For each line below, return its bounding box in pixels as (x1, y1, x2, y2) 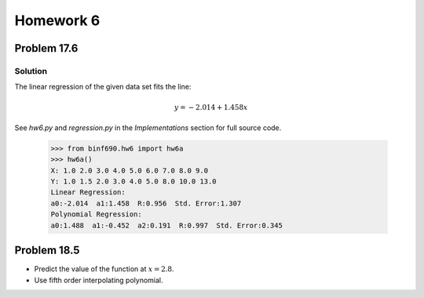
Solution (14, 65, 48, 76)
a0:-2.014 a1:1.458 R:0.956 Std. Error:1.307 (50, 198, 242, 208)
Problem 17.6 (14, 42, 79, 55)
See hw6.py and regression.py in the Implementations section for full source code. (14, 122, 282, 133)
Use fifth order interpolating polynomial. (34, 275, 163, 285)
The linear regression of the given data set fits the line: (14, 82, 192, 92)
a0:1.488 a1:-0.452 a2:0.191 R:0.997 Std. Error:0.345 (50, 220, 283, 230)
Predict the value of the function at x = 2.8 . (34, 264, 174, 274)
